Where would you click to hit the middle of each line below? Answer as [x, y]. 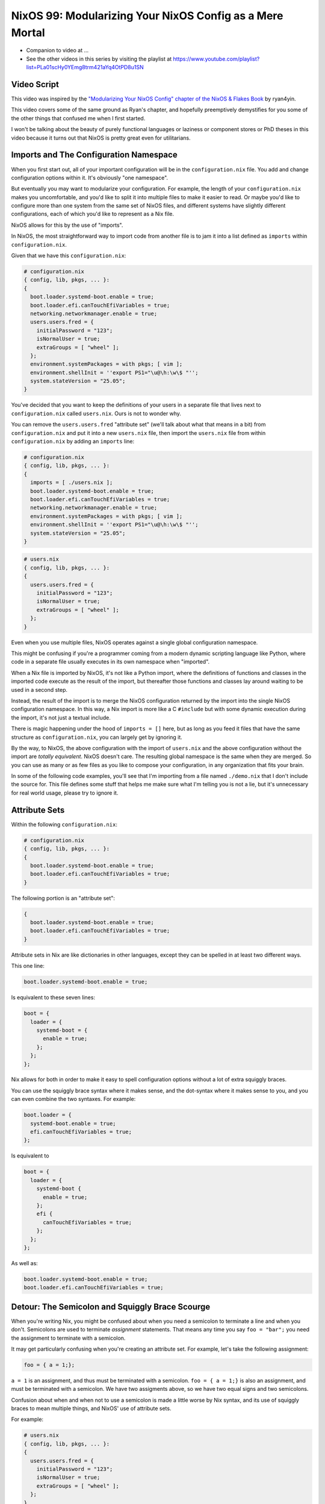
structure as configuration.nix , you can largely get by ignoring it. [97, 737]
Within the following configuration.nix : [64, 824]
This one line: [28, 966]
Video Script [35, 84]
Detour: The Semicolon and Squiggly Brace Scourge [111, 1306]
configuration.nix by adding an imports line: [73, 442]
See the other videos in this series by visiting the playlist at [99, 59]
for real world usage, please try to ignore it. [65, 793]
